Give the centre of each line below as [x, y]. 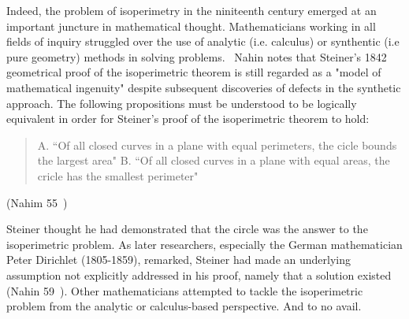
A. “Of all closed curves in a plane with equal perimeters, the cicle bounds [217, 145]
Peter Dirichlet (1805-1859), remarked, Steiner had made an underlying [178, 260]
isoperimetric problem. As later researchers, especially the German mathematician [204, 244]
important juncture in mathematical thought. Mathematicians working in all [191, 26]
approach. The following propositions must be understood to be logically [182, 103]
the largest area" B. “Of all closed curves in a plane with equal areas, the [214, 160]
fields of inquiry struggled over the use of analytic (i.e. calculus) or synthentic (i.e [203, 41]
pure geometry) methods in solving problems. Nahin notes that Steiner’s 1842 [197, 56]
